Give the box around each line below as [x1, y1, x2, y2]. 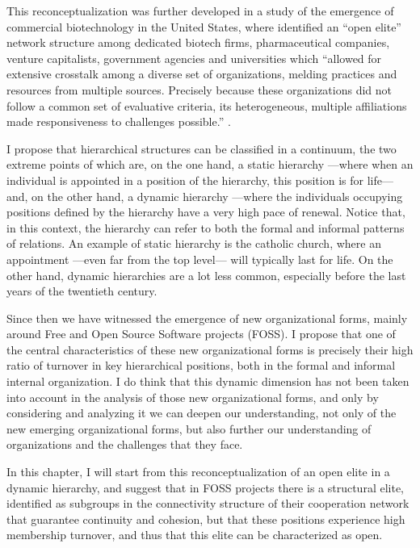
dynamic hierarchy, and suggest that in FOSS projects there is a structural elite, [6, 479, 404, 496]
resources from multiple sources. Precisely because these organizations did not [6, 81, 393, 98]
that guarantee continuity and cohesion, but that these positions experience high [6, 510, 405, 527]
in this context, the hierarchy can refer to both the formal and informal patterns [6, 219, 405, 236]
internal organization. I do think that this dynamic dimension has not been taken [6, 373, 409, 390]
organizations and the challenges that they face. [6, 436, 243, 453]
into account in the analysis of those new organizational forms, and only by [6, 388, 379, 405]
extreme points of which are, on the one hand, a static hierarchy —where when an [6, 156, 414, 173]
